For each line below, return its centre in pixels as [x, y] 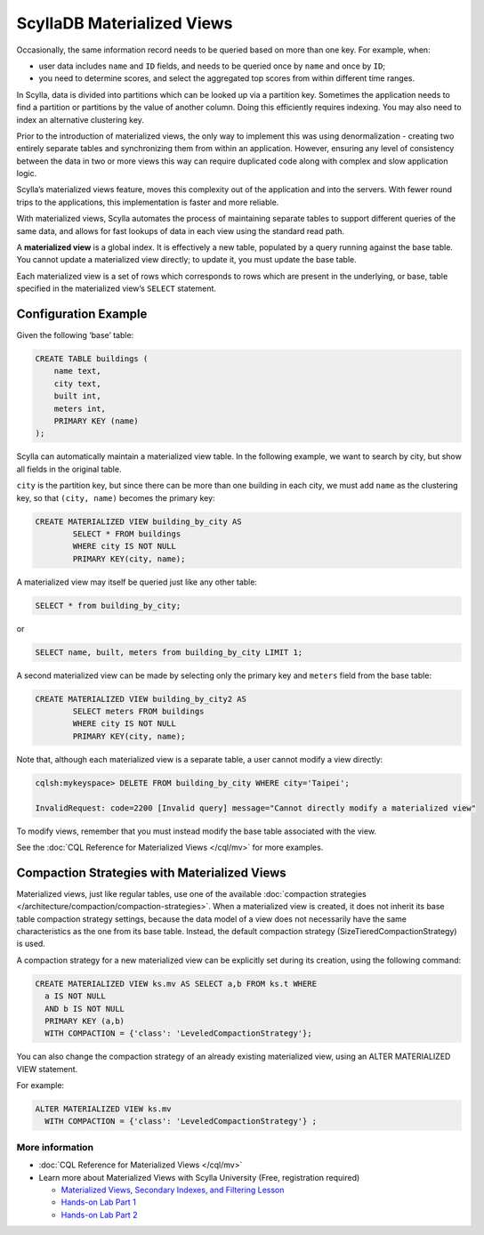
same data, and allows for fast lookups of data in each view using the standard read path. [180, 230]
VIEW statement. [47, 1069]
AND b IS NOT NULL [85, 1009]
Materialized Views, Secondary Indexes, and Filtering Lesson [173, 1190]
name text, [77, 371]
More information [55, 1147]
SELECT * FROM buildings [127, 533]
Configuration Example [82, 314]
